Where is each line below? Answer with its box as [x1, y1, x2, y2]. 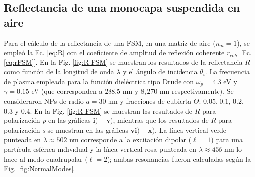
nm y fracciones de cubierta [108, 96, 192, 106]
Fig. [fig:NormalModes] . [4, 163, 75, 174]
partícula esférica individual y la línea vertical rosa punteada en [4, 144, 197, 154]
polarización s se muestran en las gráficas [4, 124, 128, 135]
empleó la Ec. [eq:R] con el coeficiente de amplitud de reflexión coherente [4, 47, 225, 58]
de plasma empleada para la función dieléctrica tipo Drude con [4, 76, 194, 86]
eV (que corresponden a [31, 86, 103, 96]
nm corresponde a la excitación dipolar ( [69, 134, 192, 145]
